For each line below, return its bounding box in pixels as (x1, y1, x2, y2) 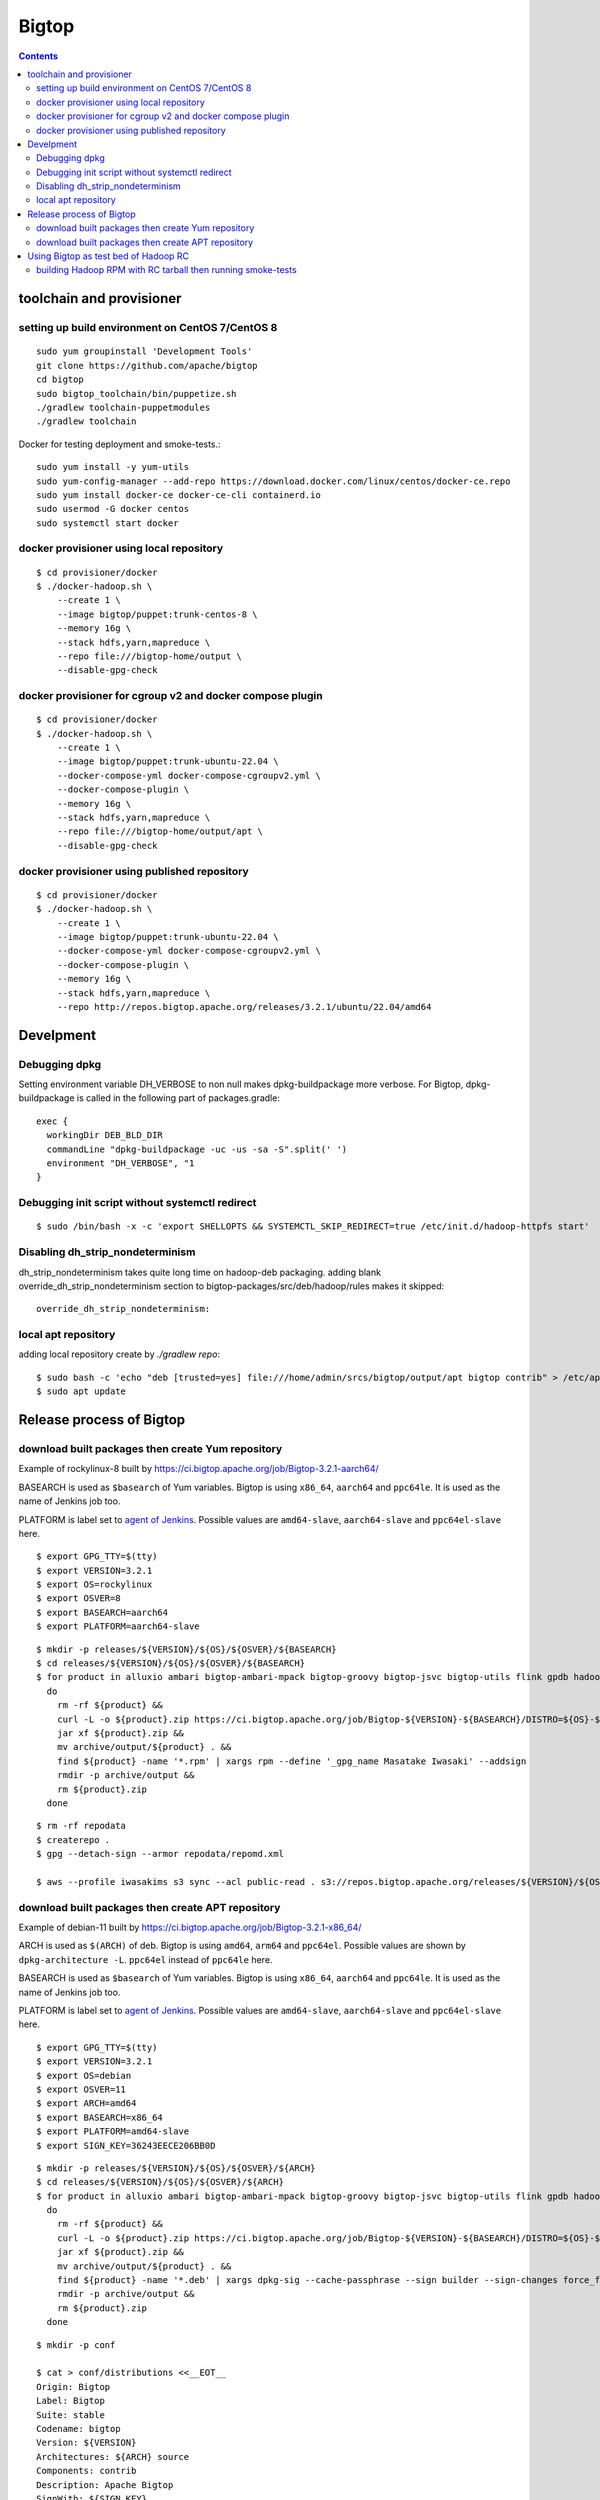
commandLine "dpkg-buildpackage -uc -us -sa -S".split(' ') (46, 1143, 348, 1155)
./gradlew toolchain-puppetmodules (36, 401, 211, 413)
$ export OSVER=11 (36, 2083, 127, 2095)
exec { (36, 1115, 69, 1127)
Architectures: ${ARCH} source (36, 2451, 190, 2462)
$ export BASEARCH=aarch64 (36, 1606, 169, 1618)
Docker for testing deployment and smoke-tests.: (18, 438, 221, 450)
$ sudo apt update (36, 1386, 127, 1397)
